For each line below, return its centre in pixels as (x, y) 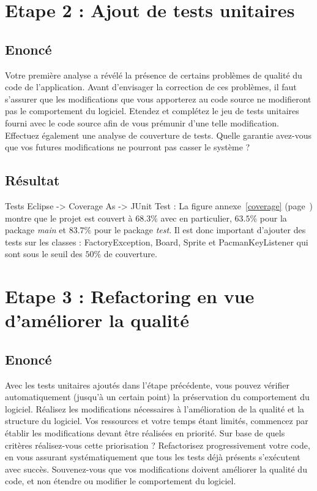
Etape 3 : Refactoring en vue (130, 296)
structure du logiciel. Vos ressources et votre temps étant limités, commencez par (157, 421)
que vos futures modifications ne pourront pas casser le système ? (128, 147)
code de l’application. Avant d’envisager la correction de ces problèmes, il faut (151, 87)
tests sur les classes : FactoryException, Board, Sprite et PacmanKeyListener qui (157, 242)
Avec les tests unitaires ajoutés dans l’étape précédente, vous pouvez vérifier (147, 385)
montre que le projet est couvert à (69, 218)
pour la (273, 218)
